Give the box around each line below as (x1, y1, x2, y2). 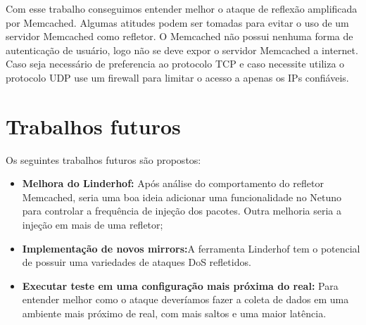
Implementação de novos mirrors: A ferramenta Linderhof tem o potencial (22, 241, 360, 255)
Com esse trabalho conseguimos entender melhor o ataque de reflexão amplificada (6, 1, 358, 15)
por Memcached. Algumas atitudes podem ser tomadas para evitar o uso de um (6, 15, 349, 30)
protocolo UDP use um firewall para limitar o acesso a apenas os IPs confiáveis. (6, 70, 349, 84)
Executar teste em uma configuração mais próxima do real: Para (22, 278, 339, 293)
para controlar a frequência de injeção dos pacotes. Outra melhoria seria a (22, 203, 341, 218)
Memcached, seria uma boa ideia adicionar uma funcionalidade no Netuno (22, 189, 342, 204)
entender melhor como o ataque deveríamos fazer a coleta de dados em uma (22, 292, 349, 307)
